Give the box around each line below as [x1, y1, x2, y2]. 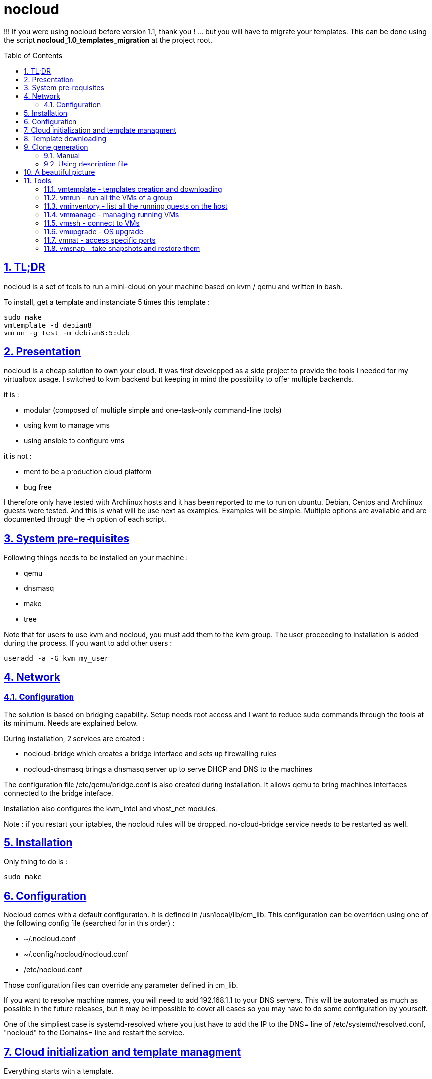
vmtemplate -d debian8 [4, 321, 92, 329]
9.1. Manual [44, 151, 80, 160]
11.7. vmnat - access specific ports [44, 235, 156, 244]
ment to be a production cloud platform [24, 467, 152, 476]
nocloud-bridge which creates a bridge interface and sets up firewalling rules [24, 749, 277, 758]
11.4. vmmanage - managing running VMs [44, 210, 179, 219]
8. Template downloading [24, 134, 107, 143]
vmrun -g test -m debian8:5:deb [4, 329, 130, 337]
